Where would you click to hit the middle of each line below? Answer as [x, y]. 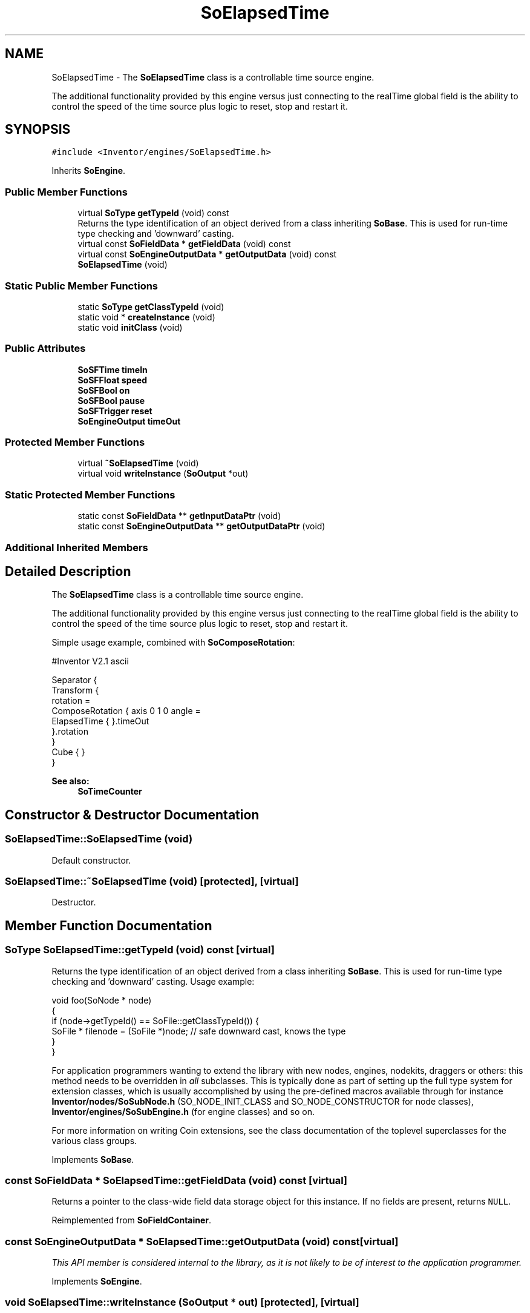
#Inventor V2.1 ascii [90, 661]
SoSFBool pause [111, 400]
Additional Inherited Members [77, 547]
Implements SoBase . [93, 1159]
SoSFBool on [104, 390]
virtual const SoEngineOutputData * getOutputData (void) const [207, 254]
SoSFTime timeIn [113, 369]
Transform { [75, 690]
